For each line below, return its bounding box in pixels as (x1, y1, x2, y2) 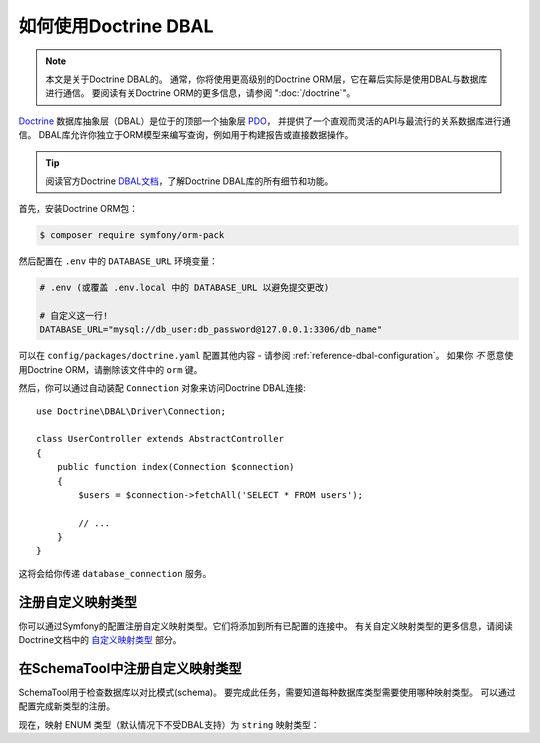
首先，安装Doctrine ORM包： (18, 203, 139, 215)
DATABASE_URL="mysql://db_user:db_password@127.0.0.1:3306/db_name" (39, 324, 383, 335)
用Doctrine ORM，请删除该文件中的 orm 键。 (18, 363, 203, 375)
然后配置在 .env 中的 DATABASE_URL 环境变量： (18, 255, 219, 267)
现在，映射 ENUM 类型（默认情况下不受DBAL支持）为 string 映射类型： (18, 718, 320, 730)
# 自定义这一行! (39, 310, 109, 322)
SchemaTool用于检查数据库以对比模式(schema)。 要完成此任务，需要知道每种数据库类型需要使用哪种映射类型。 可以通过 (18, 686, 516, 699)
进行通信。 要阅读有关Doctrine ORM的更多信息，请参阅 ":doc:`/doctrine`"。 (45, 87, 356, 99)
